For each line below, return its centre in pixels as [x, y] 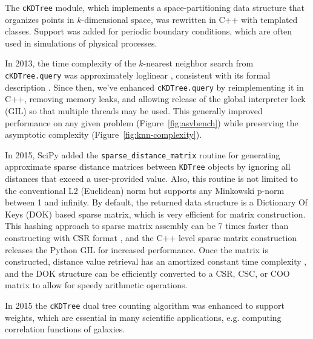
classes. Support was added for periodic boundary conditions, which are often [148, 31]
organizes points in [40, 19]
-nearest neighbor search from [198, 63]
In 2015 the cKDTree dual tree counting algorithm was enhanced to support [145, 305]
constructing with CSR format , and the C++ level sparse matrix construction [151, 237]
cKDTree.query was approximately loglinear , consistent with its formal [138, 75]
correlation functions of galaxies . [65, 329]
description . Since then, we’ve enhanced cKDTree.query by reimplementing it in [154, 87]
